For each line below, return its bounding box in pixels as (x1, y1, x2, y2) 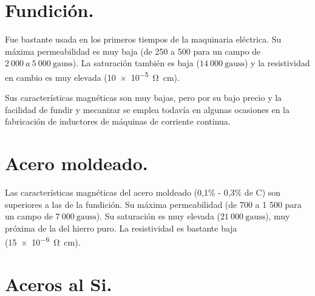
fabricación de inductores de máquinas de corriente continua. (5, 115, 231, 128)
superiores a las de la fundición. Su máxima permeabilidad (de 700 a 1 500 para (5, 198, 302, 210)
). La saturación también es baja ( (72, 57, 200, 69)
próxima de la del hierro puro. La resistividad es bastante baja (5, 221, 237, 234)
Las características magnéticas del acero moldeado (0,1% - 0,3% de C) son (5, 186, 281, 199)
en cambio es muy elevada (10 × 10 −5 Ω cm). (5, 69, 180, 83)
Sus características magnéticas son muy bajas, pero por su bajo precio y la (5, 91, 282, 104)
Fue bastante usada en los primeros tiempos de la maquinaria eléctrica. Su (5, 33, 282, 46)
